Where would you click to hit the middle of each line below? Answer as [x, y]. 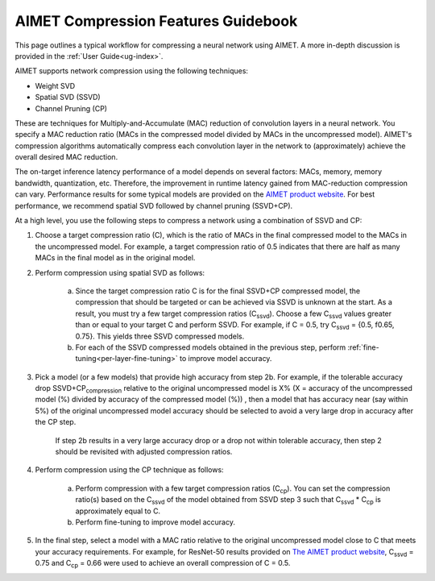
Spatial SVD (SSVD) [68, 98]
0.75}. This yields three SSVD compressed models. [160, 336]
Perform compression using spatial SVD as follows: [120, 272]
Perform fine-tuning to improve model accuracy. [155, 522]
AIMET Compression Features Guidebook [156, 21]
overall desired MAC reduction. [66, 157]
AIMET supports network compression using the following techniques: [132, 71]
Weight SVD [55, 85]
